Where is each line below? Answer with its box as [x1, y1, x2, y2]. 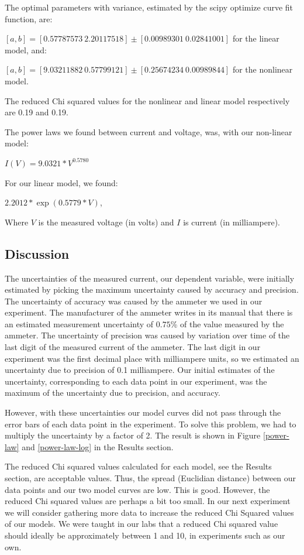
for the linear [232, 32, 279, 44]
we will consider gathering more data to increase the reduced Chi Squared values [5, 506, 294, 518]
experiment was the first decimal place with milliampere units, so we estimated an [5, 352, 299, 364]
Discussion [5, 244, 70, 262]
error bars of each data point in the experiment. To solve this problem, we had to [5, 417, 296, 430]
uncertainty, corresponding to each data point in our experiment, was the [5, 375, 267, 387]
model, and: [5, 43, 47, 56]
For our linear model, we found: [5, 176, 118, 189]
